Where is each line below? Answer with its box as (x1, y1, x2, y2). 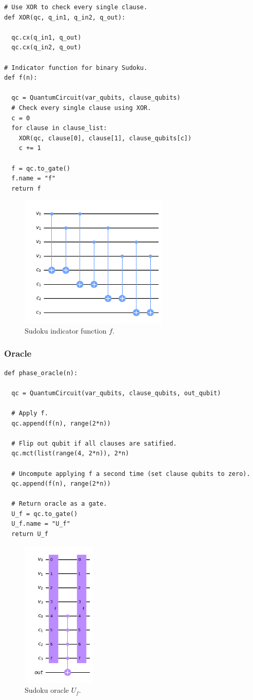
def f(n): (4, 74, 37, 82)
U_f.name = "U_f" (11, 520, 70, 528)
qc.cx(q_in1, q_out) (11, 33, 82, 41)
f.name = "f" (11, 175, 56, 182)
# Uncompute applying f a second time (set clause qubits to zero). (11, 470, 250, 477)
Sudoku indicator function (25, 325, 107, 336)
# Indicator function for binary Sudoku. (4, 64, 148, 71)
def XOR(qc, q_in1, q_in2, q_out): (4, 13, 126, 21)
